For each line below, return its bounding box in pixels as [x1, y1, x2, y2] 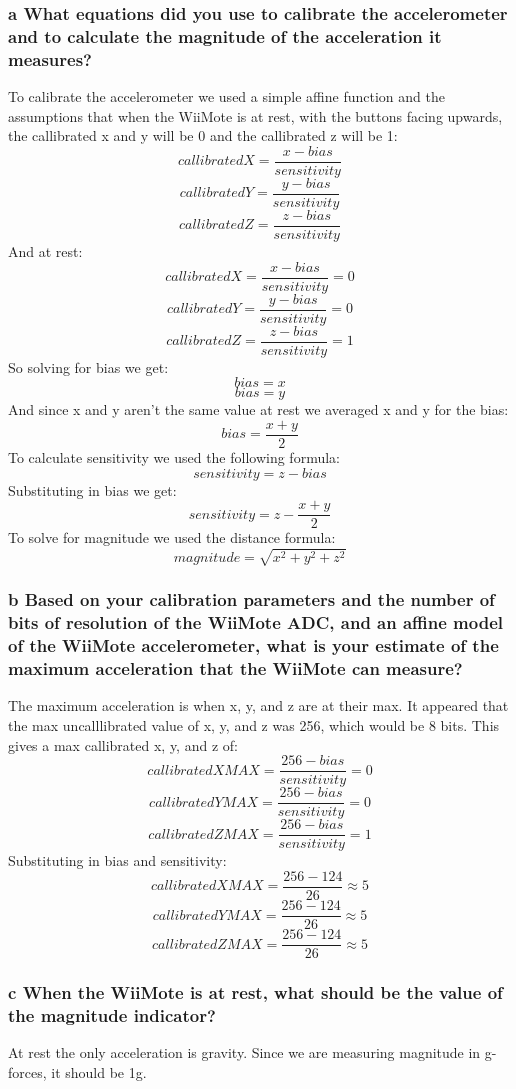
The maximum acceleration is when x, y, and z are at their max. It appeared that [8, 695, 509, 716]
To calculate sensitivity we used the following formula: [8, 447, 340, 468]
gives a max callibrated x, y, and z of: [8, 734, 238, 755]
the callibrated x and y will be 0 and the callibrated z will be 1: [8, 125, 398, 146]
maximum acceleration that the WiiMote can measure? [8, 656, 463, 681]
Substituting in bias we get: [8, 479, 177, 500]
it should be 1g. [51, 1061, 147, 1082]
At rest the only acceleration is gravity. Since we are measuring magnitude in [8, 1042, 481, 1063]
